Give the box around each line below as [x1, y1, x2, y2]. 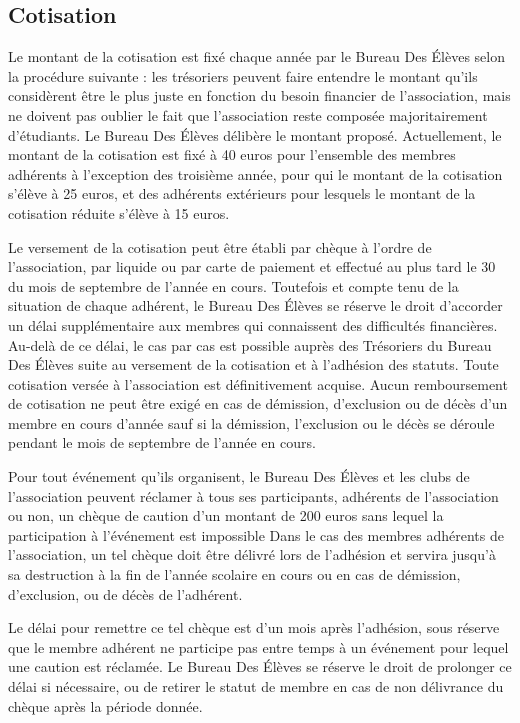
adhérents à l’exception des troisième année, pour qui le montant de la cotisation [8, 163, 503, 184]
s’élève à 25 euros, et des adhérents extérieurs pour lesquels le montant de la [8, 183, 476, 204]
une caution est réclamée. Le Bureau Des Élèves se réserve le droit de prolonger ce [8, 656, 512, 677]
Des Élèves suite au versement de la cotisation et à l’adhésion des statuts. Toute [8, 354, 499, 375]
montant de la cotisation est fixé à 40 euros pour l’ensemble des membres [8, 144, 456, 165]
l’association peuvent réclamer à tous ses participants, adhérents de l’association [8, 485, 499, 506]
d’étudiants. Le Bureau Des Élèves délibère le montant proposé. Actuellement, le [8, 124, 502, 145]
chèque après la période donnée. [8, 695, 203, 716]
